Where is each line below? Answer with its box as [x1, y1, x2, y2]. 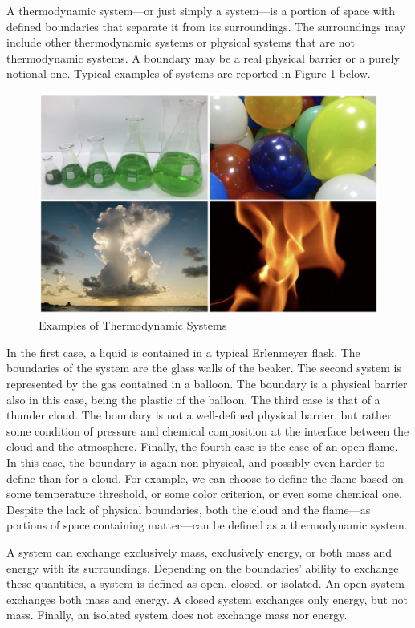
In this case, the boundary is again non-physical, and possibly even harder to [6, 454, 385, 471]
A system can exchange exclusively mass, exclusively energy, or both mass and [6, 544, 393, 561]
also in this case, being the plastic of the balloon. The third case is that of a [6, 391, 380, 407]
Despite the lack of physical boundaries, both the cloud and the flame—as [6, 500, 371, 517]
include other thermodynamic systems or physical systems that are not [6, 34, 355, 51]
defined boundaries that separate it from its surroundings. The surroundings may [6, 18, 406, 34]
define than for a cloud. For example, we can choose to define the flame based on [6, 469, 404, 486]
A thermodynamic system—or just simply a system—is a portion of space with [6, 2, 396, 18]
